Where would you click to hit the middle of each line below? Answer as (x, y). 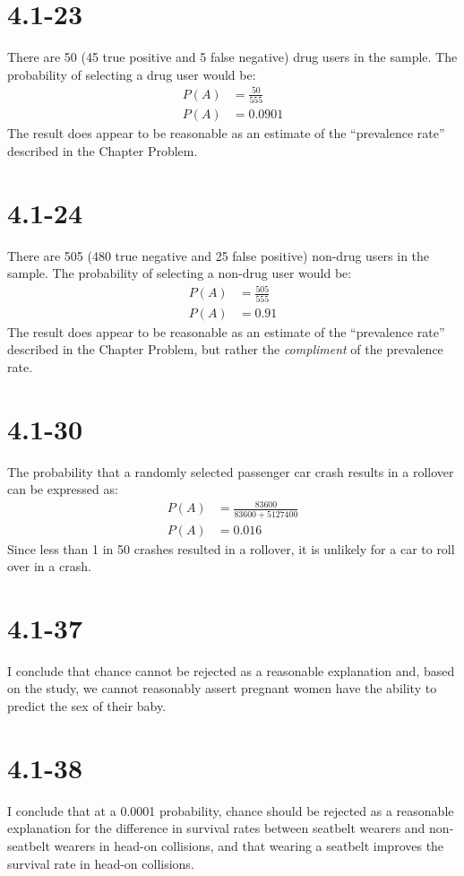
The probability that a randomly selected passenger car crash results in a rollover (231, 471)
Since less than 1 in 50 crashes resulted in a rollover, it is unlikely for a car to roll (231, 548)
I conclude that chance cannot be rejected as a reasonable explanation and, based (231, 670)
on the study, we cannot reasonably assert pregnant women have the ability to (222, 688)
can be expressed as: (63, 489)
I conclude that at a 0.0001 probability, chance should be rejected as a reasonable (231, 810)
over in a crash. (49, 566)
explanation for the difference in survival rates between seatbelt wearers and (216, 828)
